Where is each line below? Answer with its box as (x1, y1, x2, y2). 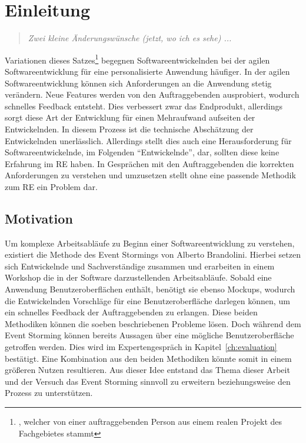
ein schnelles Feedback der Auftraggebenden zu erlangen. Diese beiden (5, 306, 258, 318)
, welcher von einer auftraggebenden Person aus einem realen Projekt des (18, 415, 282, 428)
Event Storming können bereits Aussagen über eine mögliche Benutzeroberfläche (5, 329, 294, 341)
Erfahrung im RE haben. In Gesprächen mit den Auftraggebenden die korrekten (5, 157, 294, 169)
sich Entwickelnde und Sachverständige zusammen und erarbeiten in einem (5, 259, 275, 272)
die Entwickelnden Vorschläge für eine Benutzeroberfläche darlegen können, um (5, 294, 290, 307)
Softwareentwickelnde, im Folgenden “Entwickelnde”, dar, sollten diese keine (5, 146, 280, 158)
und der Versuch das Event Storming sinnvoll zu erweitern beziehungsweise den (5, 375, 291, 387)
